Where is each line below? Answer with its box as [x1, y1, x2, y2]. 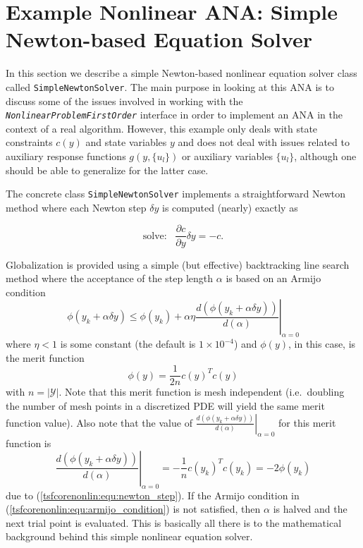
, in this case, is [288, 336, 356, 351]
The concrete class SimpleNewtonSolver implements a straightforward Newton [6, 186, 346, 201]
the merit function [6, 350, 85, 365]
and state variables [85, 135, 167, 150]
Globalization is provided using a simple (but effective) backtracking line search [6, 257, 350, 272]
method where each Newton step [6, 200, 147, 214]
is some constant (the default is [60, 336, 196, 351]
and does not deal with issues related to [178, 135, 350, 150]
